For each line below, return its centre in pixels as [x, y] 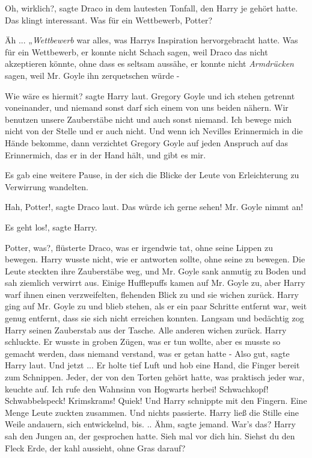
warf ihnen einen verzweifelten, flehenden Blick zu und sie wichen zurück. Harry [152, 294]
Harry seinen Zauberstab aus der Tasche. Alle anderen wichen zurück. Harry [146, 330]
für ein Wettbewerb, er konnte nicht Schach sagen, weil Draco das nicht [136, 51]
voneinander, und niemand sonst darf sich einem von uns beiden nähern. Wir [147, 107]
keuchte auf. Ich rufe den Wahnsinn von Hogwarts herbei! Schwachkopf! [137, 388]
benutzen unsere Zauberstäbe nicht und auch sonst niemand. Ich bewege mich [148, 119]
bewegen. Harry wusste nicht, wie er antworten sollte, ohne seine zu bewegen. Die [155, 259]
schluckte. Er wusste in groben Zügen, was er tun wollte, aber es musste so [143, 342]
